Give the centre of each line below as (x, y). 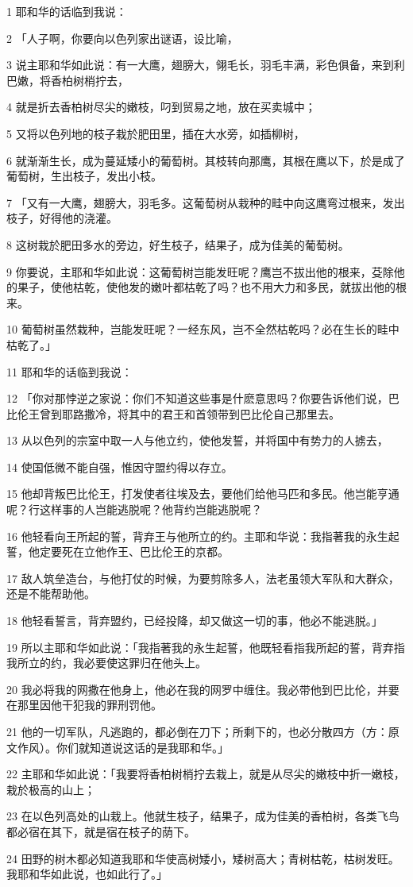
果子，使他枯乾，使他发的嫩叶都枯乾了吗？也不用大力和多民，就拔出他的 (206, 287)
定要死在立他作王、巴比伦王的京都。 (134, 551)
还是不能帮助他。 (51, 594)
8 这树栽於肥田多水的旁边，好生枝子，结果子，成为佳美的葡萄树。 (178, 244)
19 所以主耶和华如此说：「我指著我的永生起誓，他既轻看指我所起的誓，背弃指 (206, 647)
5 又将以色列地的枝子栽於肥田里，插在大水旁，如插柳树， (156, 133)
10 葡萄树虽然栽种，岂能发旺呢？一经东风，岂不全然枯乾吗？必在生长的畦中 (203, 329)
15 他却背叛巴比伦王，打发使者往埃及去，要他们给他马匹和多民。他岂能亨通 (203, 494)
